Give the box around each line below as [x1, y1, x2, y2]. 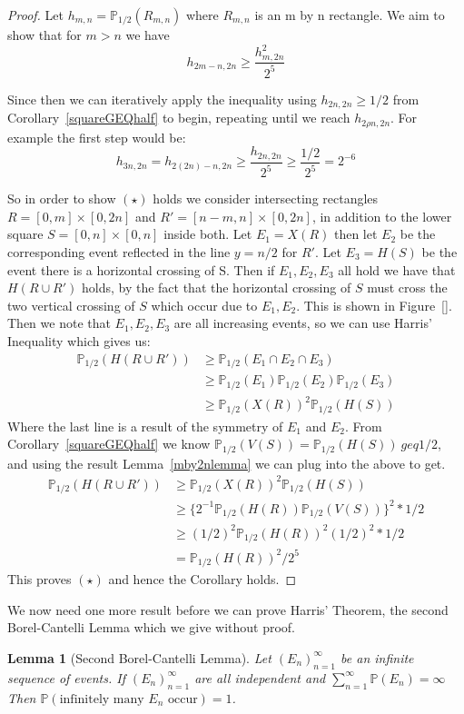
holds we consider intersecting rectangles [153, 189, 379, 208]
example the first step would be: [7, 127, 186, 146]
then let [333, 224, 378, 243]
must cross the [367, 278, 448, 297]
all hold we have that [338, 260, 456, 279]
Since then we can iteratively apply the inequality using [7, 89, 317, 108]
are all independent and [194, 668, 326, 687]
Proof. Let [7, 5, 64, 24]
